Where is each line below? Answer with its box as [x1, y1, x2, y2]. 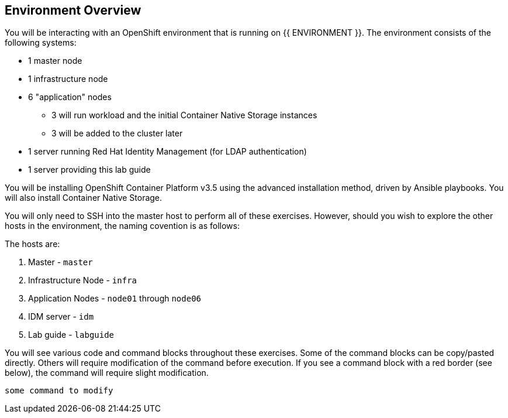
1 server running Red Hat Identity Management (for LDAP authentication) [28, 146, 307, 157]
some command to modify [5, 386, 113, 396]
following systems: [5, 37, 77, 48]
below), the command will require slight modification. [5, 368, 209, 378]
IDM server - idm [28, 311, 94, 322]
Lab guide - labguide [28, 330, 115, 340]
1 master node [28, 56, 82, 66]
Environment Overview [5, 3, 141, 18]
